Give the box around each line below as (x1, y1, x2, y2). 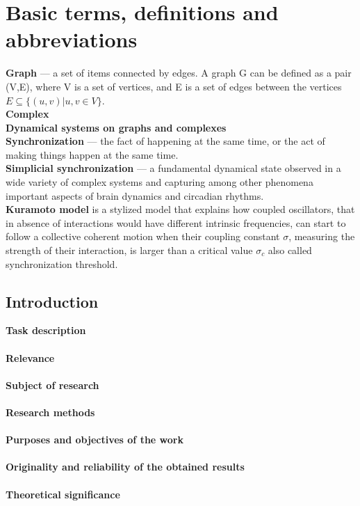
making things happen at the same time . (6, 147, 179, 161)
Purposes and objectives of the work (6, 432, 183, 447)
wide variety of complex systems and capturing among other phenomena (6, 175, 313, 189)
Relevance (6, 350, 55, 365)
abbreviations (6, 25, 138, 54)
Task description (6, 323, 86, 338)
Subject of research (6, 377, 99, 392)
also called (268, 243, 312, 258)
